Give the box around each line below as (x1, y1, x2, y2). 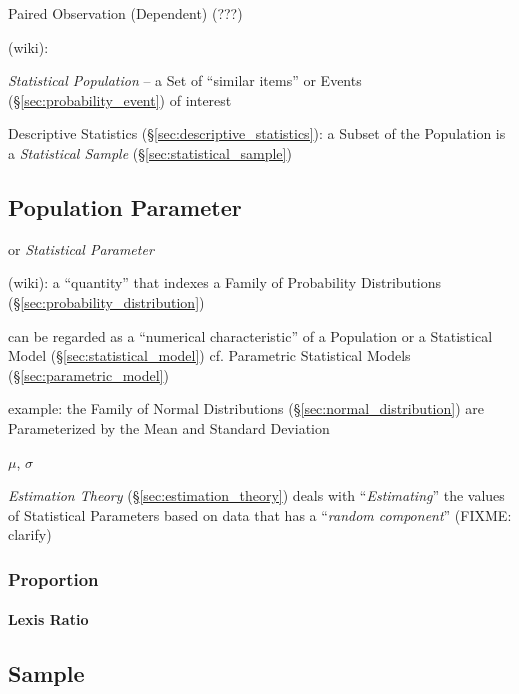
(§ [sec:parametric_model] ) (8, 364, 169, 385)
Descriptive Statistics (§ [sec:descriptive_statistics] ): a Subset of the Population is (8, 123, 506, 144)
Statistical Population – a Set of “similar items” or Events (8, 70, 362, 91)
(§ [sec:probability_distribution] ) (8, 291, 205, 312)
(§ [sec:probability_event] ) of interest (8, 89, 232, 110)
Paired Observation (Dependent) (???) (8, 3, 243, 23)
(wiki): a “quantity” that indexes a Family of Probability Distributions (8, 272, 442, 293)
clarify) (8, 524, 52, 545)
